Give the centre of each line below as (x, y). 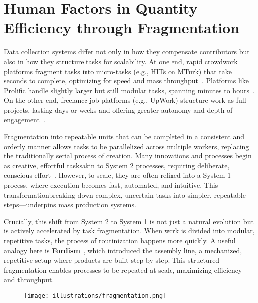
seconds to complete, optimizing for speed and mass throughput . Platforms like (126, 81)
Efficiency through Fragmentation (122, 28)
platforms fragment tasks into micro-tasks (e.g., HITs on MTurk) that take (118, 71)
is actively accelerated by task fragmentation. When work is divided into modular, (129, 231)
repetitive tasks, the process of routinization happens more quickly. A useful (120, 240)
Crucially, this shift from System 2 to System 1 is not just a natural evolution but (129, 221)
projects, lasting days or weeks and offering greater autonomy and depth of (118, 110)
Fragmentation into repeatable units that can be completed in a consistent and (124, 136)
